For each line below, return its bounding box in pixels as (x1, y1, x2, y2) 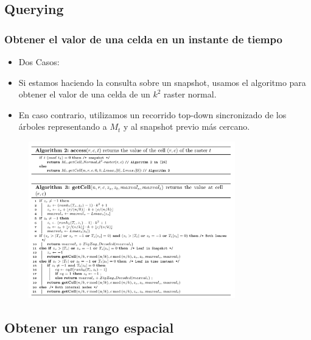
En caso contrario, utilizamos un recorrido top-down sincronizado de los (18, 108, 287, 121)
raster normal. (164, 88, 217, 101)
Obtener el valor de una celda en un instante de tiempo (4, 31, 282, 46)
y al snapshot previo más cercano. (123, 120, 250, 133)
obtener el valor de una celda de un (18, 88, 150, 101)
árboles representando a (18, 120, 107, 133)
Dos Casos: (18, 55, 60, 68)
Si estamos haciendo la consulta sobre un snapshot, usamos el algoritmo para (18, 76, 306, 88)
